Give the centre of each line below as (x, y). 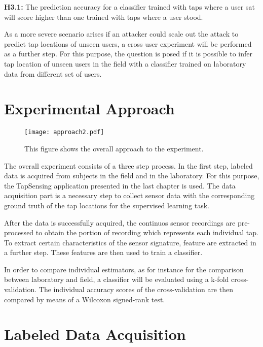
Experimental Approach (89, 108)
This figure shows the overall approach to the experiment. (114, 148)
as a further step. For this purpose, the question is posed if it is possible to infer (128, 54)
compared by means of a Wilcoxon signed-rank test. (85, 299)
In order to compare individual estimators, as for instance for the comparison (124, 269)
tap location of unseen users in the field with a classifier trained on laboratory (125, 63)
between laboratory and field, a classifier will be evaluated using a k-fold (117, 279)
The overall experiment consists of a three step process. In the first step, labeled (128, 165)
